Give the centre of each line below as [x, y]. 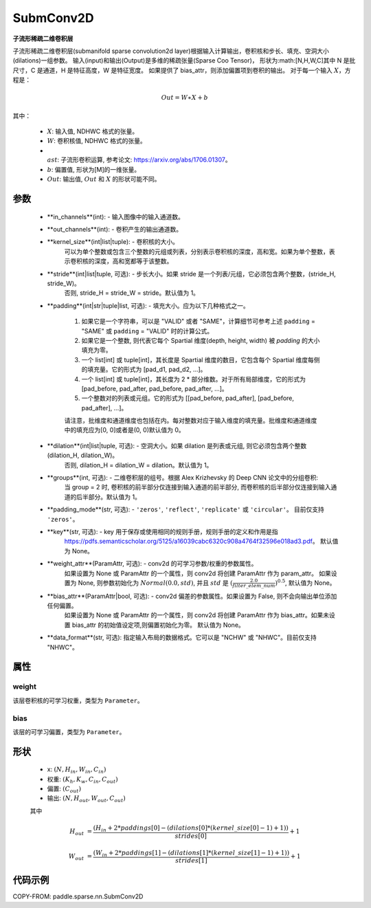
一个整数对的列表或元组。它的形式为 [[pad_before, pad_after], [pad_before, [188, 398]
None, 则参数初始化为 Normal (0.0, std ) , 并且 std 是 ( [155, 583]
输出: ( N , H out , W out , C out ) [87, 799]
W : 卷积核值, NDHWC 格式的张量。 [97, 141]
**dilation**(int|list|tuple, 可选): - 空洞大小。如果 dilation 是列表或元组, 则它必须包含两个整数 [177, 445]
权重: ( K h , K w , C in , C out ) [82, 780]
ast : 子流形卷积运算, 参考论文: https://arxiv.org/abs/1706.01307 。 [139, 160]
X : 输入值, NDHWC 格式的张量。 [93, 131]
